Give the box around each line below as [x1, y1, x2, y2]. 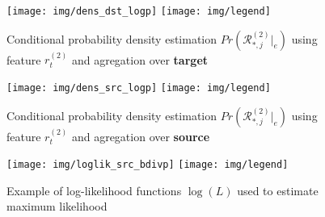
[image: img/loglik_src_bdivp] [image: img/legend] [6, 159, 289, 171]
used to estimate [237, 182, 319, 198]
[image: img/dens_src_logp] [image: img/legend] [6, 82, 271, 94]
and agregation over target [71, 51, 209, 68]
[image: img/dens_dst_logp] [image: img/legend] [6, 6, 271, 17]
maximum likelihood [6, 198, 108, 215]
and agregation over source [71, 127, 210, 144]
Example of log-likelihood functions [6, 182, 182, 198]
